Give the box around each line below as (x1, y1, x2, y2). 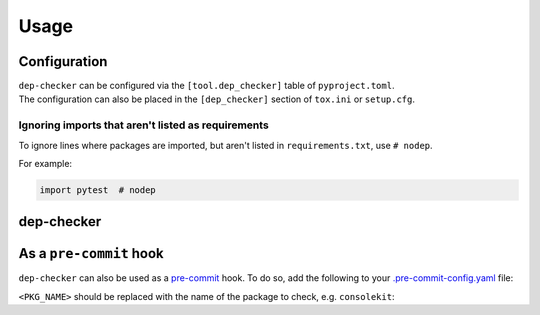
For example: (18, 157, 73, 169)
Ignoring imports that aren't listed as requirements (18, 118, 269, 132)
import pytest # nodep (39, 184, 157, 195)
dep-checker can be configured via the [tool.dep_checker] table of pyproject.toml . (18, 80, 395, 92)
